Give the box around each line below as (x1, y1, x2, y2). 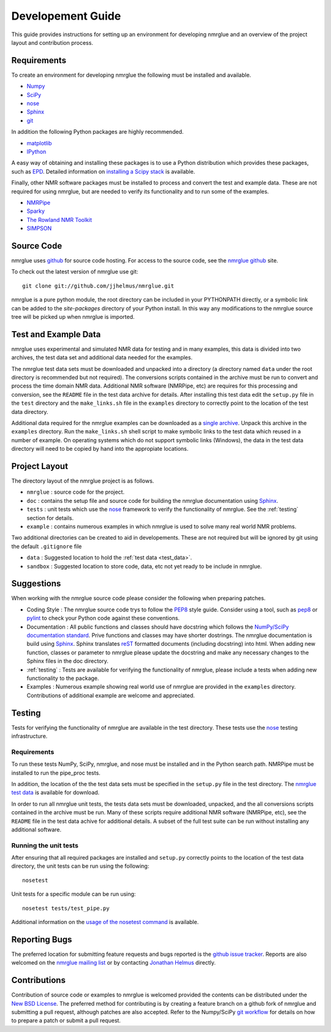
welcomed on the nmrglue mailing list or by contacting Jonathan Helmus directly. (11, 959, 216, 966)
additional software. (11, 825, 62, 833)
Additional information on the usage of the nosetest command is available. (11, 919, 199, 926)
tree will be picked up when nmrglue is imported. (11, 313, 135, 320)
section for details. (26, 514, 74, 521)
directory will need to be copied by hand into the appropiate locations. (11, 445, 189, 453)
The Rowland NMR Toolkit (26, 216, 92, 223)
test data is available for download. (11, 789, 100, 797)
